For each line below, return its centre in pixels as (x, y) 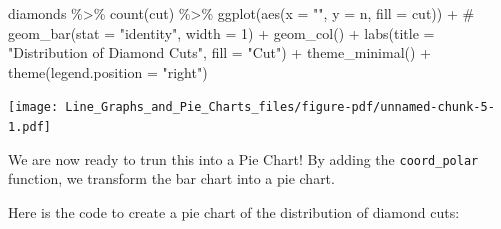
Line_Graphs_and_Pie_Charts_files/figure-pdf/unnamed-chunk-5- (280, 107)
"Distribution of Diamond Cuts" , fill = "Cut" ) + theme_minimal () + (219, 52)
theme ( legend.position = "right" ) (108, 71)
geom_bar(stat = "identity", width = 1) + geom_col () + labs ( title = (221, 32)
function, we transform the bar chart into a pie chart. (171, 178)
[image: (33, 107)
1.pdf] (29, 127)
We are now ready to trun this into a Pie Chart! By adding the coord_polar (243, 158)
